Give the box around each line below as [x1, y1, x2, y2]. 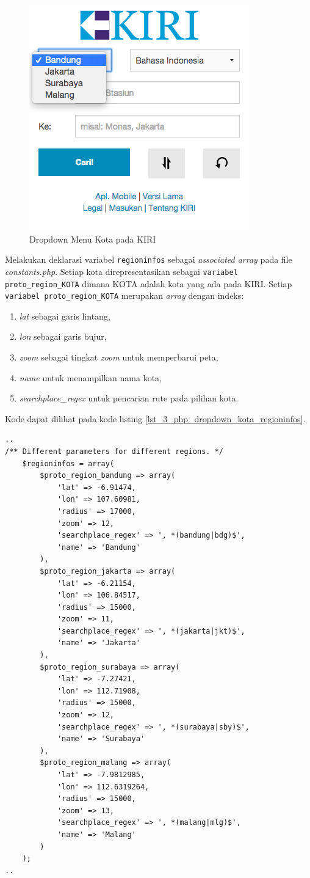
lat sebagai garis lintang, [19, 309, 110, 322]
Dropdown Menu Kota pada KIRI [29, 232, 156, 245]
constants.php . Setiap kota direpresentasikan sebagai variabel [5, 265, 238, 277]
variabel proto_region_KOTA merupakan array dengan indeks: [5, 289, 244, 302]
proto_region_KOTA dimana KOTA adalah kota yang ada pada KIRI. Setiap [5, 277, 292, 290]
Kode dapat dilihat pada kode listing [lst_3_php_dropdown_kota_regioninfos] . [5, 412, 306, 425]
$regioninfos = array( [22, 459, 114, 468]
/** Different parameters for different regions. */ [5, 447, 223, 456]
